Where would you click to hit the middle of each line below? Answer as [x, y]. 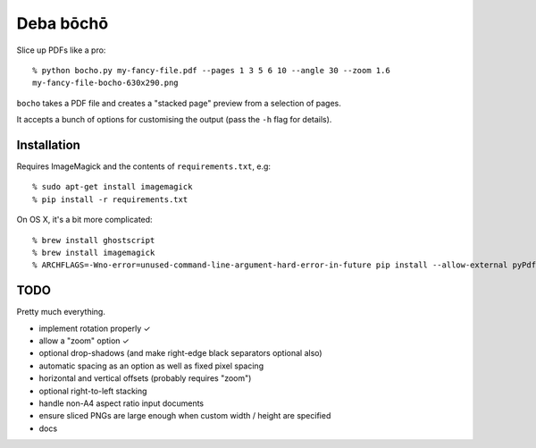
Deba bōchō [63, 23]
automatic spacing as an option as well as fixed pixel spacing [151, 366]
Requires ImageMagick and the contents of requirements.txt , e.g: [144, 166]
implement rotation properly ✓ [95, 328]
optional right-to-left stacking [93, 391]
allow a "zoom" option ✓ [84, 341]
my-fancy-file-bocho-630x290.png [105, 83]
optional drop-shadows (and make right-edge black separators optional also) [180, 353]
